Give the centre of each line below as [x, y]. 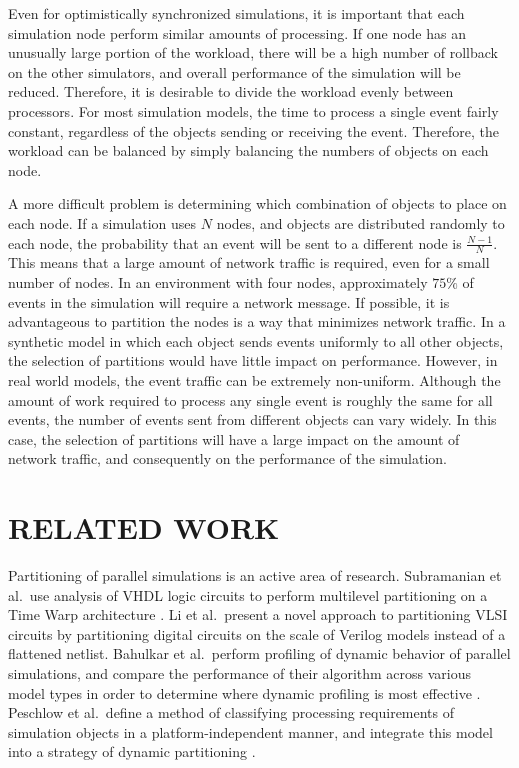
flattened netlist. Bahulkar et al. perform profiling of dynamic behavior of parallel [259, 653]
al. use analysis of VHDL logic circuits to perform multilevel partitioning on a [248, 594]
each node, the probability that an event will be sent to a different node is [235, 242]
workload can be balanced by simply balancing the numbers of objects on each [248, 150]
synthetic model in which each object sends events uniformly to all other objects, [256, 340]
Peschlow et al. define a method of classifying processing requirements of [231, 712]
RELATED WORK [144, 527]
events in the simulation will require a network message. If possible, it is [229, 301]
